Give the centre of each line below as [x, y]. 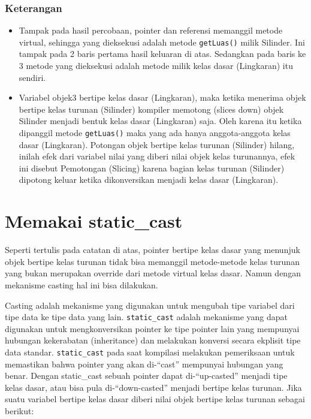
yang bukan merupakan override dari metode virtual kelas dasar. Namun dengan [153, 273]
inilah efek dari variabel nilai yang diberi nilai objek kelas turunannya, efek [157, 156]
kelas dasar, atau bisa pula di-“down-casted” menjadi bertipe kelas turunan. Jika [153, 387]
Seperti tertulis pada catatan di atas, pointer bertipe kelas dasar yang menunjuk [153, 250]
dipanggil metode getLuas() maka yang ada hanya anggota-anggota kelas [155, 133]
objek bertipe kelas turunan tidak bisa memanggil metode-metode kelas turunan [152, 261]
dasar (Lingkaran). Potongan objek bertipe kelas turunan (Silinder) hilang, [157, 144]
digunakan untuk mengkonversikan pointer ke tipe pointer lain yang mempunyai [152, 328]
